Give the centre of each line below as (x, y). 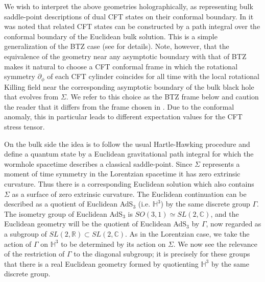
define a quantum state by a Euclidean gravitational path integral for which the (129, 154)
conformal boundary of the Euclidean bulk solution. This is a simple (111, 36)
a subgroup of (26, 233)
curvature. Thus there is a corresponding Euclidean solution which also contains (129, 183)
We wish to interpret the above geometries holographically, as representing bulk (129, 6)
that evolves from (31, 97)
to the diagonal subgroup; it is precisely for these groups (162, 254)
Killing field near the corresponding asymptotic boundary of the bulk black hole (129, 86)
